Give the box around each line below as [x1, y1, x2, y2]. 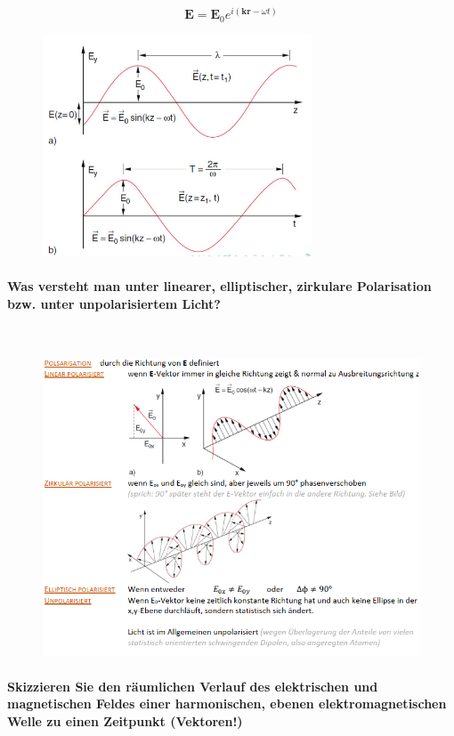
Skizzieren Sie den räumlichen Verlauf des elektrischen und [7, 676, 378, 695]
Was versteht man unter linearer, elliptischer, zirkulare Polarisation [7, 277, 432, 295]
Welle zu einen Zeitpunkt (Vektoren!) [7, 711, 243, 730]
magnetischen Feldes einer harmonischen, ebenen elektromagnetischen [7, 694, 447, 713]
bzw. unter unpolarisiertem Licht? [7, 294, 221, 312]
